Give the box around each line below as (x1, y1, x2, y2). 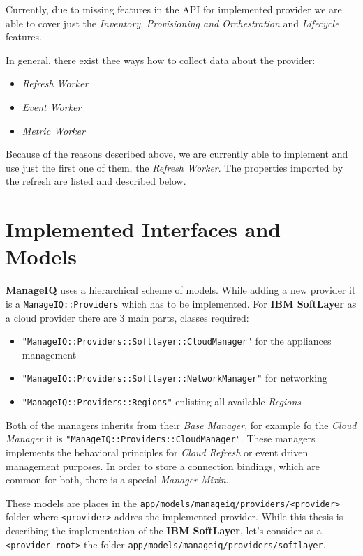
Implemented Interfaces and (6, 215, 281, 243)
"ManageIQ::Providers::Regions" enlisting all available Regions (22, 394, 302, 408)
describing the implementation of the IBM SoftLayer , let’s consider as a (6, 523, 322, 537)
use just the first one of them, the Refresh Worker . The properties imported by (6, 160, 343, 174)
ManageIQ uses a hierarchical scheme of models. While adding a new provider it (6, 283, 356, 297)
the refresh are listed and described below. (6, 174, 186, 188)
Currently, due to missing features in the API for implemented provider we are (6, 2, 342, 16)
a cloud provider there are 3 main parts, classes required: (6, 310, 249, 324)
